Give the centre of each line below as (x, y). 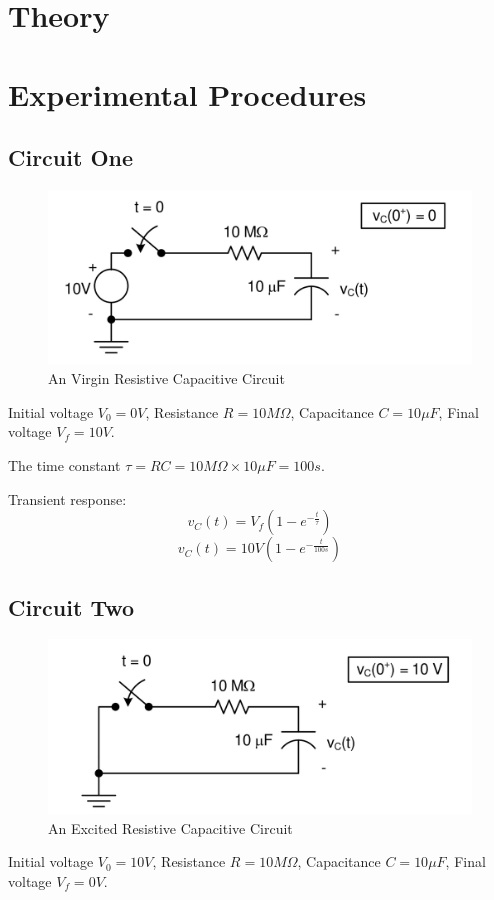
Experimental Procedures (187, 93)
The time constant (64, 465)
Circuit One (71, 157)
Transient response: (67, 498)
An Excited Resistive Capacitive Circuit (170, 827)
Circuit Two (71, 606)
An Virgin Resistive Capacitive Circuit (166, 378)
